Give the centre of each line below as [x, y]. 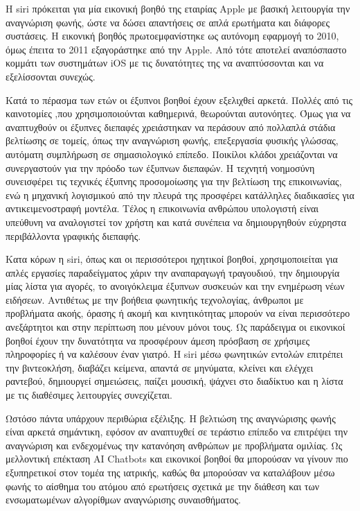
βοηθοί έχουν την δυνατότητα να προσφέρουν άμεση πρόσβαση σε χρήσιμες [158, 340]
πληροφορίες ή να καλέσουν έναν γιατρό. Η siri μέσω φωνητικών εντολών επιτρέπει [174, 354]
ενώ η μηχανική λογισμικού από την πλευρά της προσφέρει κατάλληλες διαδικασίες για [180, 194]
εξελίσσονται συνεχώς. [51, 76]
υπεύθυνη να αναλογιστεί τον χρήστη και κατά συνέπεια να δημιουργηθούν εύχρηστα [176, 222]
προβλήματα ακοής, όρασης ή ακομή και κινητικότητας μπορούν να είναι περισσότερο [178, 313]
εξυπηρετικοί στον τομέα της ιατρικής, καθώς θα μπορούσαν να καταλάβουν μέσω [170, 472]
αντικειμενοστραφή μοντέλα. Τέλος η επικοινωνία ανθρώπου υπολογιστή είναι [162, 208]
